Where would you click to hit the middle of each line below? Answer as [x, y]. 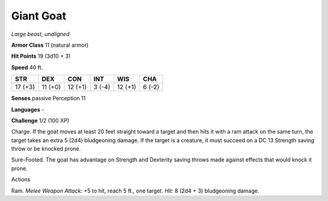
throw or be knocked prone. [46, 149]
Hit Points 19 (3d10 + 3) [41, 56]
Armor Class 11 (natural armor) [50, 45]
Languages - [28, 109]
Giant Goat [39, 16]
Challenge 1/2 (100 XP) [40, 120]
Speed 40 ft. [27, 67]
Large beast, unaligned [40, 34]
